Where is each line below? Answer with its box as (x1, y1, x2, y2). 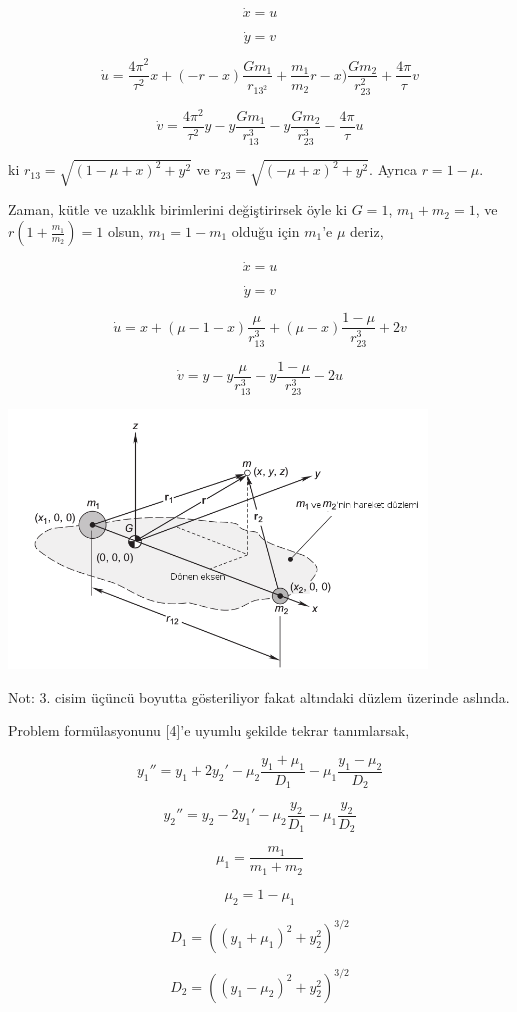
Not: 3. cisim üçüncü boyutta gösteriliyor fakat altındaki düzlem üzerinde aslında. (8, 686, 510, 707)
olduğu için (231, 221, 300, 242)
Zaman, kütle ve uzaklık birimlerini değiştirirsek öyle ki (8, 199, 348, 220)
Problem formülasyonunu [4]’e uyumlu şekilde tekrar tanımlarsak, (8, 720, 410, 741)
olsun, (107, 221, 144, 242)
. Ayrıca (369, 159, 417, 180)
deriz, (350, 221, 384, 242)
